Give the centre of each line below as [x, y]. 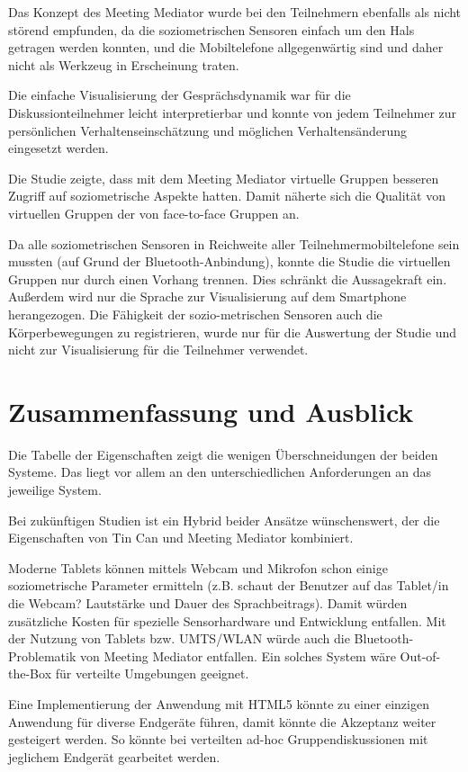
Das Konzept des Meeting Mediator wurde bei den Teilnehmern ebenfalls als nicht [235, 12]
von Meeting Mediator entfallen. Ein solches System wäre [238, 655]
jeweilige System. [55, 489]
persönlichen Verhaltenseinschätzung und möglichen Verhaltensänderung [208, 130]
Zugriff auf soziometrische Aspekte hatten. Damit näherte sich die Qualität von [227, 196]
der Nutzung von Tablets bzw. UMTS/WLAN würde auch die [179, 638]
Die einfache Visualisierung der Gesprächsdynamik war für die [180, 95]
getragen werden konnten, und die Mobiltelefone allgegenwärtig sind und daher [226, 47]
